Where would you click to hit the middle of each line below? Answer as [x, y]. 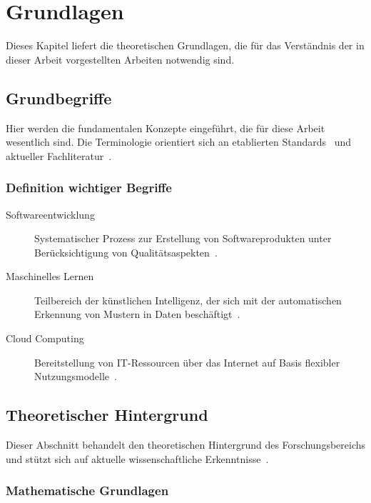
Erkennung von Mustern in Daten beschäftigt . [137, 314]
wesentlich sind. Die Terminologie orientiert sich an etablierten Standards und [179, 142]
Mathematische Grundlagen [87, 490]
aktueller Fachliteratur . [59, 155]
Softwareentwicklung [50, 214]
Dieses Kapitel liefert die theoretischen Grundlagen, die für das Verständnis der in [185, 45]
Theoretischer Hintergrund [107, 415]
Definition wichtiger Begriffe [89, 188]
